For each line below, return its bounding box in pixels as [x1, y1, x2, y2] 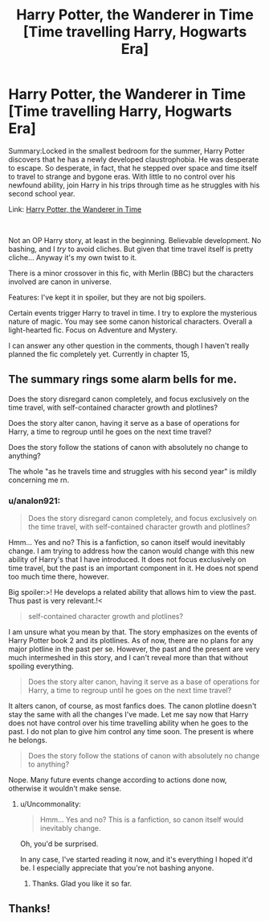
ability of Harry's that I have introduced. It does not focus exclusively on [8, 555, 247, 564]
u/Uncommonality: [19, 799, 82, 809]
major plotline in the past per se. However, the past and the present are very [8, 644, 260, 654]
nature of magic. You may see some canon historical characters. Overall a [8, 316, 253, 326]
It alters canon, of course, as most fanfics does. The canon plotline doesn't [8, 701, 257, 711]
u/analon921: [8, 495, 61, 506]
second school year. [8, 188, 75, 198]
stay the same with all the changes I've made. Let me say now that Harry [8, 710, 249, 720]
